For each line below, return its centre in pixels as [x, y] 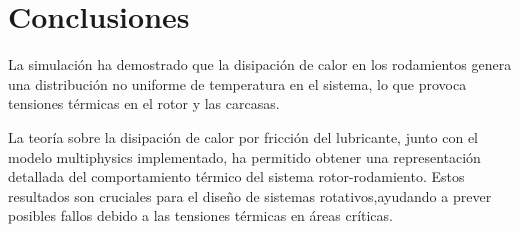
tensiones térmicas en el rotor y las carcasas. [144, 103]
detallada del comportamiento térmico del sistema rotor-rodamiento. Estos [236, 176]
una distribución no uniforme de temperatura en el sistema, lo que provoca [237, 83]
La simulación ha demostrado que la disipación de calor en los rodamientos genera [260, 64]
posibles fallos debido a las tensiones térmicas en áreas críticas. [200, 215]
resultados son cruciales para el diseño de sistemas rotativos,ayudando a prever [250, 195]
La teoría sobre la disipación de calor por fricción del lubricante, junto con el [243, 136]
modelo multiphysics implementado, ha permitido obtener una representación [244, 156]
